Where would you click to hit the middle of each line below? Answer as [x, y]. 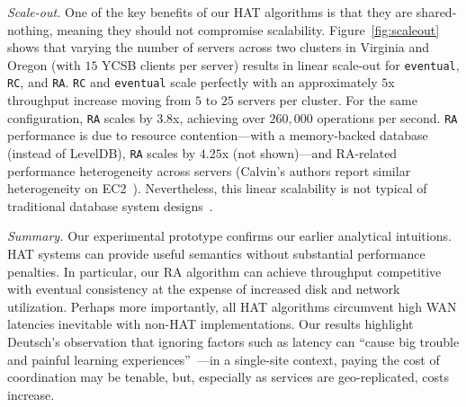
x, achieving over [219, 117]
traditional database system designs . [110, 205]
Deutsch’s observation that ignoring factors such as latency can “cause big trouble [233, 341]
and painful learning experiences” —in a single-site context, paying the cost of [224, 359]
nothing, [30, 29]
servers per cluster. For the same [327, 100]
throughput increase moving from [99, 100]
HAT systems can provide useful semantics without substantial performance [216, 253]
